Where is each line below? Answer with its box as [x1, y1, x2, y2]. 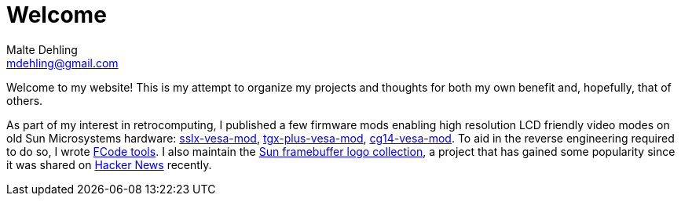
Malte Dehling [6, 42, 78, 56]
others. [6, 93, 43, 107]
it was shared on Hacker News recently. [6, 157, 212, 171]
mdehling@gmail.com [6, 56, 119, 70]
